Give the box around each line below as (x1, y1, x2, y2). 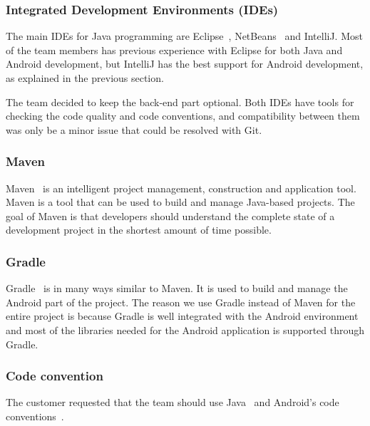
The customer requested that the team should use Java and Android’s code (6, 395, 339, 410)
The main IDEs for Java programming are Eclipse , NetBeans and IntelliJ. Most (6, 28, 363, 43)
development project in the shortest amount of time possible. (6, 222, 272, 237)
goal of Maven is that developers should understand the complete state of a (6, 208, 335, 223)
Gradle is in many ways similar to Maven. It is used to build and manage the (6, 281, 348, 296)
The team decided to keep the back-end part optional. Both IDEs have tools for (6, 94, 354, 109)
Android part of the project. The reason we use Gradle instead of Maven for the (6, 294, 356, 309)
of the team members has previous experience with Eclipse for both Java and (6, 42, 343, 57)
